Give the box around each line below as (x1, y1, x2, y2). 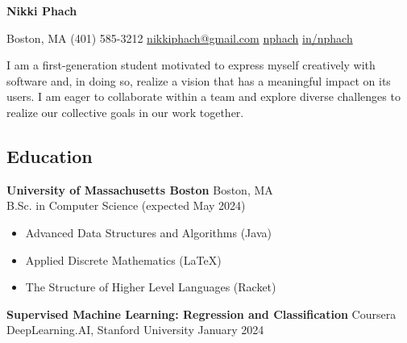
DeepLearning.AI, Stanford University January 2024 (6, 321, 264, 338)
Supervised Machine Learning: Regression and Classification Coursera (6, 305, 397, 322)
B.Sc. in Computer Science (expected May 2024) (6, 197, 246, 214)
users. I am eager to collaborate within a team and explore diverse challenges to (6, 88, 401, 105)
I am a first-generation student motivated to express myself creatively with (6, 56, 376, 73)
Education (6, 143, 93, 168)
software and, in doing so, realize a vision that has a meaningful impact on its (6, 72, 391, 89)
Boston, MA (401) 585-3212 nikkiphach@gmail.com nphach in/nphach (6, 29, 353, 46)
